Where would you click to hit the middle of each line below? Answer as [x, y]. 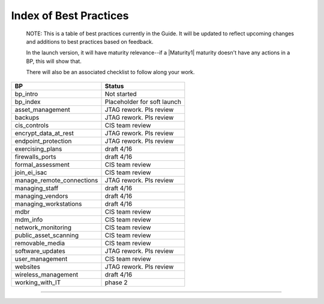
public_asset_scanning [47, 235]
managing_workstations [48, 203]
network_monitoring [43, 227]
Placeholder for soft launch [143, 102]
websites [27, 266]
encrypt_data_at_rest [44, 133]
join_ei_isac [31, 172]
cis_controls [32, 125]
